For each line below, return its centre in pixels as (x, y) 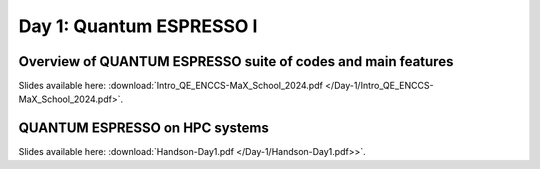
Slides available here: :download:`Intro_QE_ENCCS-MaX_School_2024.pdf (171, 86)
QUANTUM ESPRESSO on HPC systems (144, 128)
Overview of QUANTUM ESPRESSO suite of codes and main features (236, 61)
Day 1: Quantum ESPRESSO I (138, 26)
